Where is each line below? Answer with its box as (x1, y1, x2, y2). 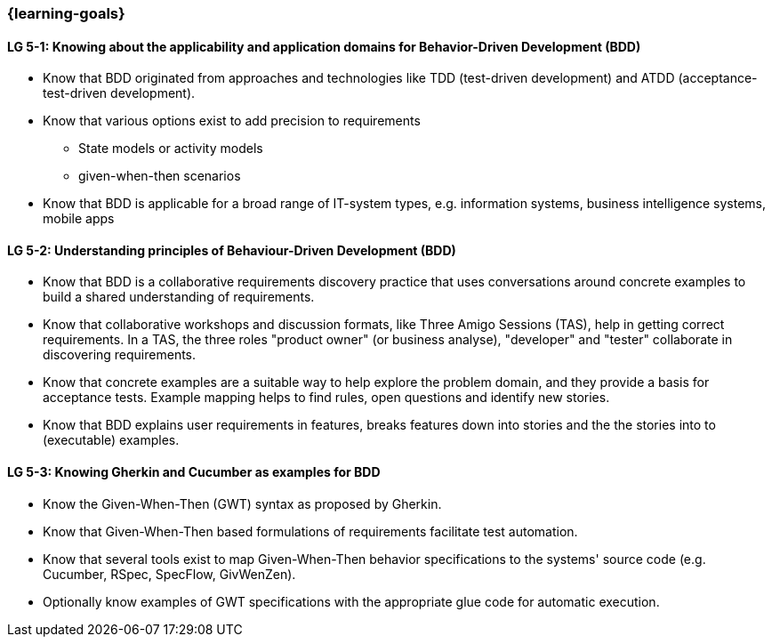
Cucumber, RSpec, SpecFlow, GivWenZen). (43, 566, 296, 582)
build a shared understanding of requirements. (43, 289, 315, 305)
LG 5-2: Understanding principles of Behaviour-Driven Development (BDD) (7, 242, 456, 258)
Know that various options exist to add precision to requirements (43, 113, 421, 129)
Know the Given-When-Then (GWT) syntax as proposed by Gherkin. (43, 495, 442, 511)
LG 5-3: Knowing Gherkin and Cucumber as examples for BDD (7, 464, 381, 480)
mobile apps (43, 211, 115, 227)
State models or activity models (78, 141, 263, 157)
